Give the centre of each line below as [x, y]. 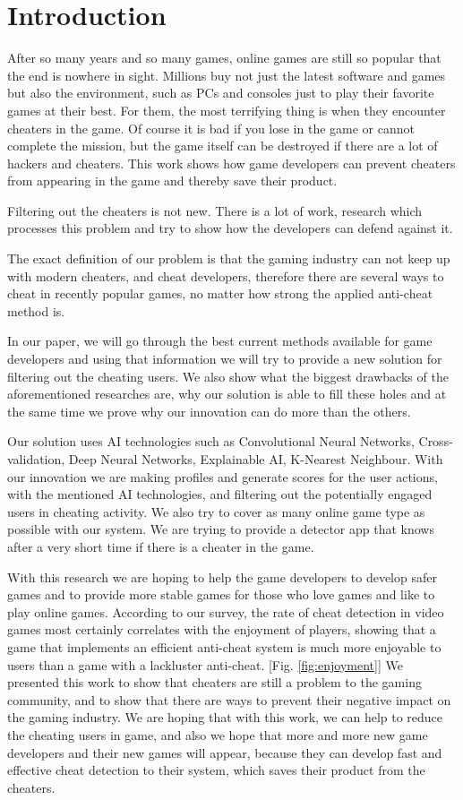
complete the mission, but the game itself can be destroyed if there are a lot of [223, 146]
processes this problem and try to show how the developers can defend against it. [230, 228]
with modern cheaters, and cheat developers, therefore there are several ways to [226, 275]
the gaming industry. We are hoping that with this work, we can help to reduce [225, 717]
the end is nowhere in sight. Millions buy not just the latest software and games [227, 75]
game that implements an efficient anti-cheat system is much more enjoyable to [224, 646]
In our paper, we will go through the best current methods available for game [220, 341]
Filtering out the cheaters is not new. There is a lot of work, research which [215, 210]
